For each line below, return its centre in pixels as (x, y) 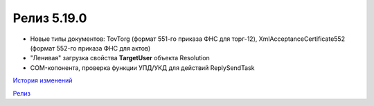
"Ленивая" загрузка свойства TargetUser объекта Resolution (120, 58)
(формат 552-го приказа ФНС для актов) (90, 48)
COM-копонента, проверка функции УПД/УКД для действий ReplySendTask (142, 68)
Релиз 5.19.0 (50, 18)
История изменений (43, 80)
